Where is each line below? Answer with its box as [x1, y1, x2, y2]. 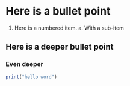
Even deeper [5, 60, 43, 68]
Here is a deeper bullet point [5, 42, 114, 52]
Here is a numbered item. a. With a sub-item [14, 24, 125, 31]
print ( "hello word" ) [5, 74, 58, 80]
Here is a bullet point [5, 4, 111, 18]
